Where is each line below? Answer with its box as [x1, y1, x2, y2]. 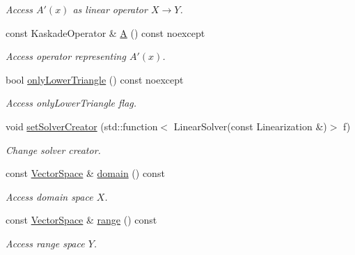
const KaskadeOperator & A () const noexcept [6, 25, 205, 40]
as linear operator [72, 2, 148, 16]
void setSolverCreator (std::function [6, 118, 158, 133]
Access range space [6, 235, 85, 250]
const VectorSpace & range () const [6, 212, 157, 227]
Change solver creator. [6, 142, 101, 157]
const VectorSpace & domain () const [6, 166, 165, 180]
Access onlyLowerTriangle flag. [6, 95, 137, 110]
